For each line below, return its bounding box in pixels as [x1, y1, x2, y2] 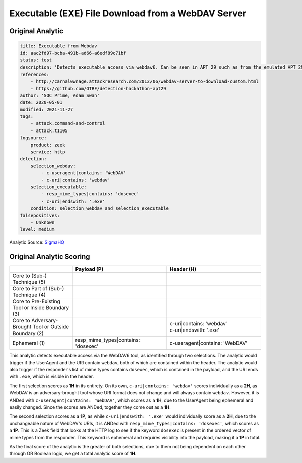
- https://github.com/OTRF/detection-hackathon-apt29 [30, 86, 166, 91]
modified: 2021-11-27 [20, 106, 73, 112]
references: [20, 71, 50, 77]
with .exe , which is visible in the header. [9, 373, 94, 380]
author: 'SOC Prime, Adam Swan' [20, 92, 100, 98]
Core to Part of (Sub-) [12, 285, 64, 292]
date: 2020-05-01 [20, 100, 63, 105]
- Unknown [30, 219, 55, 225]
